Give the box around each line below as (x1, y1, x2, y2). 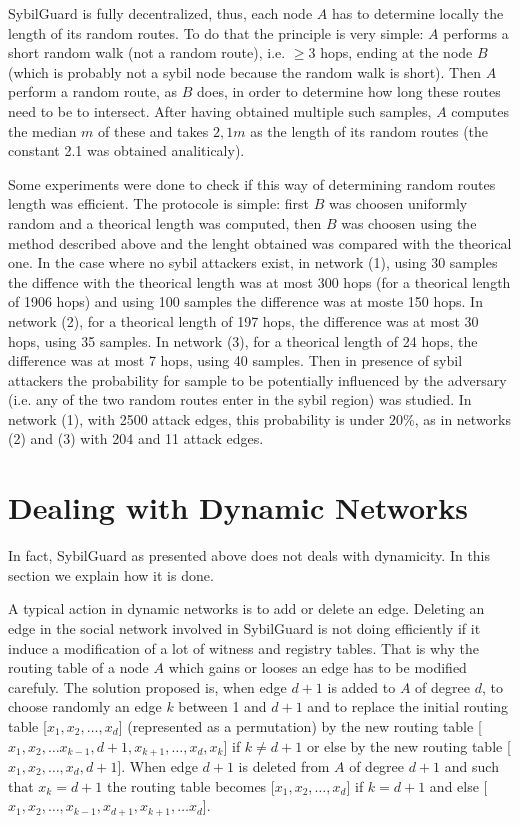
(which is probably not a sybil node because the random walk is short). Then (8, 61, 482, 82)
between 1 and (178, 696, 267, 717)
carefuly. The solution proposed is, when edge (8, 676, 287, 697)
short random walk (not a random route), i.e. (8, 42, 286, 63)
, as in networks (414, 408, 512, 429)
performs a (443, 22, 509, 43)
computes (451, 100, 509, 121)
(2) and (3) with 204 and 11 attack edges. (8, 428, 264, 449)
